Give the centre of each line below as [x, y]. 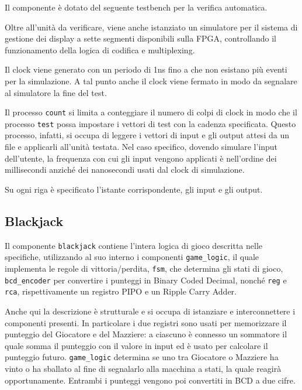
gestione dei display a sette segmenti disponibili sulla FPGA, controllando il [140, 38]
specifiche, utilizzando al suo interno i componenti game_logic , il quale [132, 257]
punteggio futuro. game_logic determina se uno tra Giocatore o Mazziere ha [142, 357]
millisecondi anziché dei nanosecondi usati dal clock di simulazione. [125, 170]
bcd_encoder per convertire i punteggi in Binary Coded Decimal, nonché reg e [146, 280]
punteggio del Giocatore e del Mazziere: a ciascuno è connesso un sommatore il [146, 334]
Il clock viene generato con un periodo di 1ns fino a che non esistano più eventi [146, 69]
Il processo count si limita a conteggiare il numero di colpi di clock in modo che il [151, 112]
